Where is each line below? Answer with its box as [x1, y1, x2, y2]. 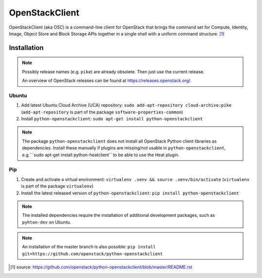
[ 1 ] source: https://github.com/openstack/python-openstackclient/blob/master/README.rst [10, 264, 193, 270]
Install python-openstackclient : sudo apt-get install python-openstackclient [21, 116, 203, 122]
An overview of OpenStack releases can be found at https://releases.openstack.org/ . [22, 78, 192, 83]
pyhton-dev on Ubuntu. [22, 219, 71, 225]
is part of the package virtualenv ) [21, 183, 94, 189]
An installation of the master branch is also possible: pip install [22, 244, 156, 250]
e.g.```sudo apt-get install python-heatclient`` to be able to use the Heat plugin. [22, 152, 180, 158]
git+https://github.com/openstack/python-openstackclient [22, 251, 163, 257]
